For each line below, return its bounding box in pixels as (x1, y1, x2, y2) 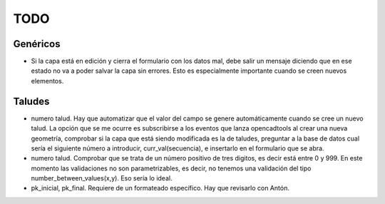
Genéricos (13, 38, 61, 50)
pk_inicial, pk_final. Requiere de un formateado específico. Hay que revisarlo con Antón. (31, 184, 290, 193)
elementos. (31, 76, 64, 85)
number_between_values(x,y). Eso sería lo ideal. (31, 174, 173, 183)
